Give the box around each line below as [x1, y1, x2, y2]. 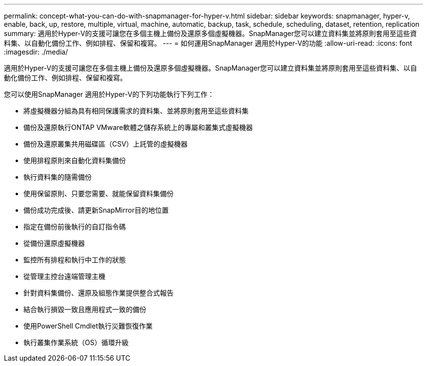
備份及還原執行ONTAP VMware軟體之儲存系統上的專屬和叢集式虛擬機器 [23, 123, 253, 131]
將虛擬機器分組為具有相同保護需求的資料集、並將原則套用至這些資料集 [23, 107, 249, 115]
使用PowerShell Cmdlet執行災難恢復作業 [23, 322, 153, 330]
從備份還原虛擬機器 [23, 239, 85, 247]
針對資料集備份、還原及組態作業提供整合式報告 [23, 289, 174, 297]
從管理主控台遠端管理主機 [23, 272, 105, 280]
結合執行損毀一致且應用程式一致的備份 [23, 305, 146, 313]
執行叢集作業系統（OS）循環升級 [23, 338, 129, 347]
